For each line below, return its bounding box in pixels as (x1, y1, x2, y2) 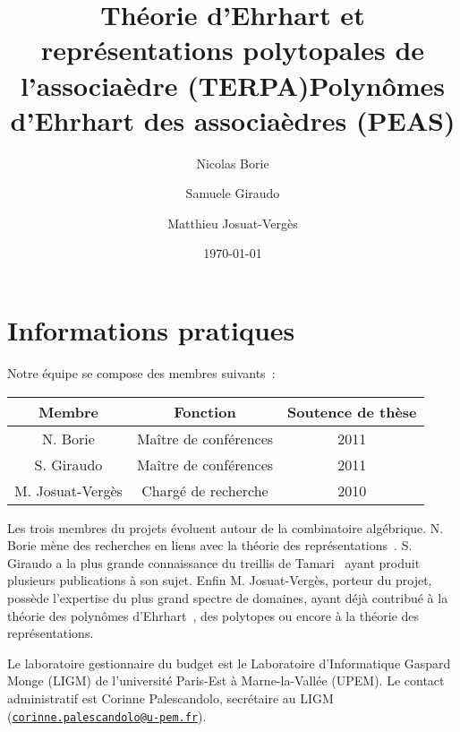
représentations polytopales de (40, 31, 425, 68)
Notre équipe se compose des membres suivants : (7, 364, 276, 382)
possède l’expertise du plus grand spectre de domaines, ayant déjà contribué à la (7, 588, 448, 607)
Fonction (174, 400, 236, 422)
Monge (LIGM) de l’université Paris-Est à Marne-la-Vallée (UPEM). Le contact (7, 671, 445, 690)
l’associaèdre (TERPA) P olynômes (20, 66, 446, 103)
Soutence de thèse (287, 400, 417, 422)
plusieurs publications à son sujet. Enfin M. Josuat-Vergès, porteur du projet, (7, 571, 432, 590)
